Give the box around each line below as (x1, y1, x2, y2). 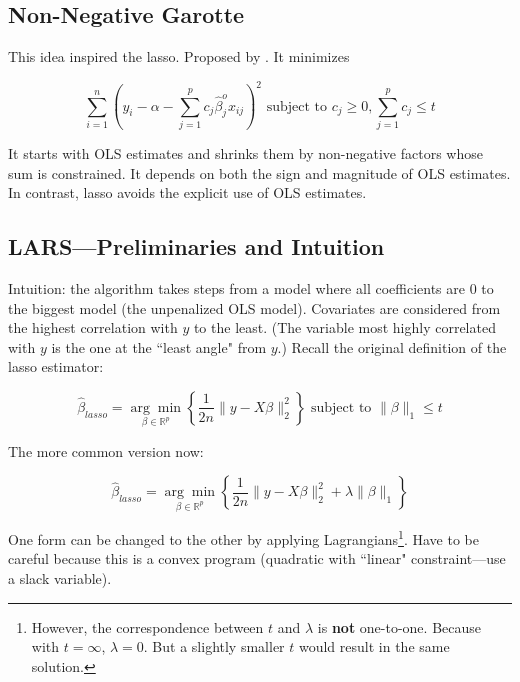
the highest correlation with (8, 317, 178, 338)
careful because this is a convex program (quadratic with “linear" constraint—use (8, 548, 506, 569)
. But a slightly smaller (143, 636, 285, 657)
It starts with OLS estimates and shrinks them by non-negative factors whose (8, 143, 483, 164)
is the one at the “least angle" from (51, 336, 267, 357)
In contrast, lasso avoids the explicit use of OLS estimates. (8, 182, 367, 203)
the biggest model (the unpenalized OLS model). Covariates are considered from (8, 297, 501, 318)
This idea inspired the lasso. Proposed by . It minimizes (8, 46, 350, 67)
